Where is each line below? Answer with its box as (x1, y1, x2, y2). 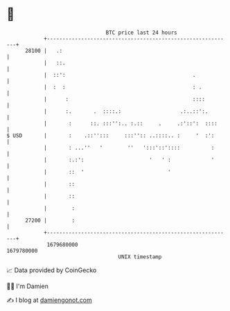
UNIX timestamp (118, 253, 162, 260)
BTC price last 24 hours (105, 29, 177, 36)
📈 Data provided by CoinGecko (6, 266, 97, 274)
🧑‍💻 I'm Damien (6, 282, 49, 290)
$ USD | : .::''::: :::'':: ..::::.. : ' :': (6, 132, 215, 139)
